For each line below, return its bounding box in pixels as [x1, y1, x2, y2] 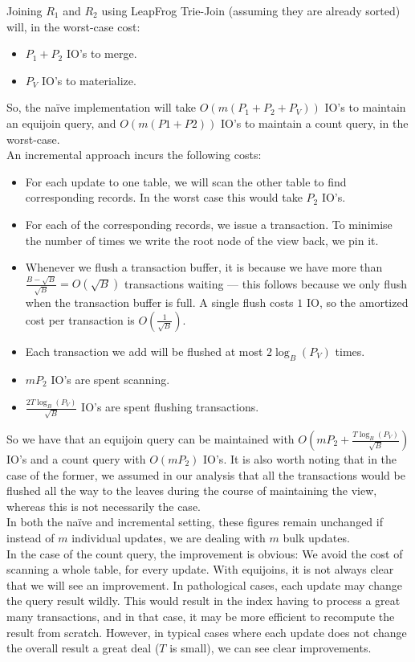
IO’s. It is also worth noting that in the [203, 451, 397, 468]
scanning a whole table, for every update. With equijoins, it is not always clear [6, 561, 394, 578]
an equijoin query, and [6, 114, 116, 131]
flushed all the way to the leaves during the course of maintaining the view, [6, 482, 377, 499]
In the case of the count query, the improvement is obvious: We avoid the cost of [6, 545, 403, 562]
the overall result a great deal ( [6, 640, 160, 656]
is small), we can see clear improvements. [169, 640, 372, 656]
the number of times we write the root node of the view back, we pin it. [25, 231, 379, 248]
